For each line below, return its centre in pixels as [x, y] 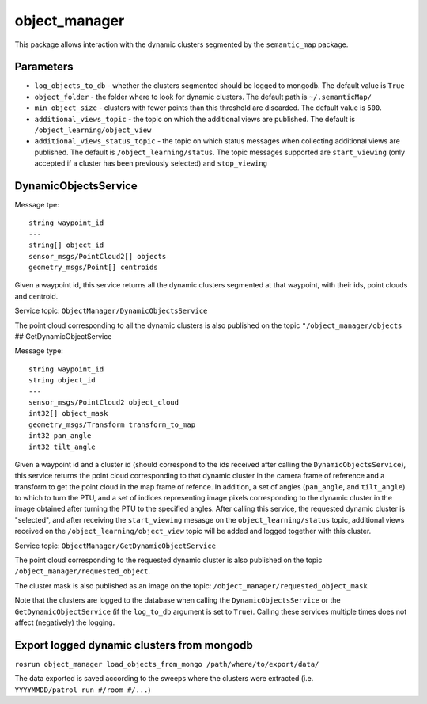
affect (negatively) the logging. [65, 622]
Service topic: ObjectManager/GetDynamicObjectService [115, 546]
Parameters [44, 67]
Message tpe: [37, 205]
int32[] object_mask [68, 413]
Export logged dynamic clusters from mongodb [134, 645]
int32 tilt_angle [62, 447]
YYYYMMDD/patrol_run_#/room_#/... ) [83, 690]
